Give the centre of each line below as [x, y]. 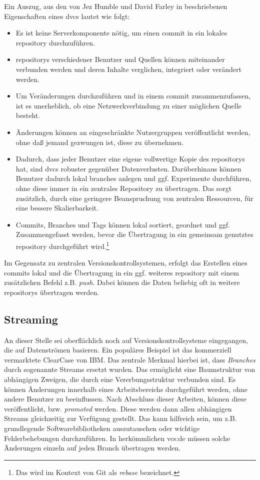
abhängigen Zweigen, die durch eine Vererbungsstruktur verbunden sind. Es [120, 379]
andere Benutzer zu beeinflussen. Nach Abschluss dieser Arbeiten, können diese [125, 399]
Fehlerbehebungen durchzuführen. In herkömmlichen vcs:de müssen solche [117, 438]
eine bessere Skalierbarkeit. [57, 208]
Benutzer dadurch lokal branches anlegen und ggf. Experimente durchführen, [133, 178]
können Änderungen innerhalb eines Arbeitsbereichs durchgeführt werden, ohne [126, 389]
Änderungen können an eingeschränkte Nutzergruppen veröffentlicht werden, [133, 132]
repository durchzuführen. [55, 42]
